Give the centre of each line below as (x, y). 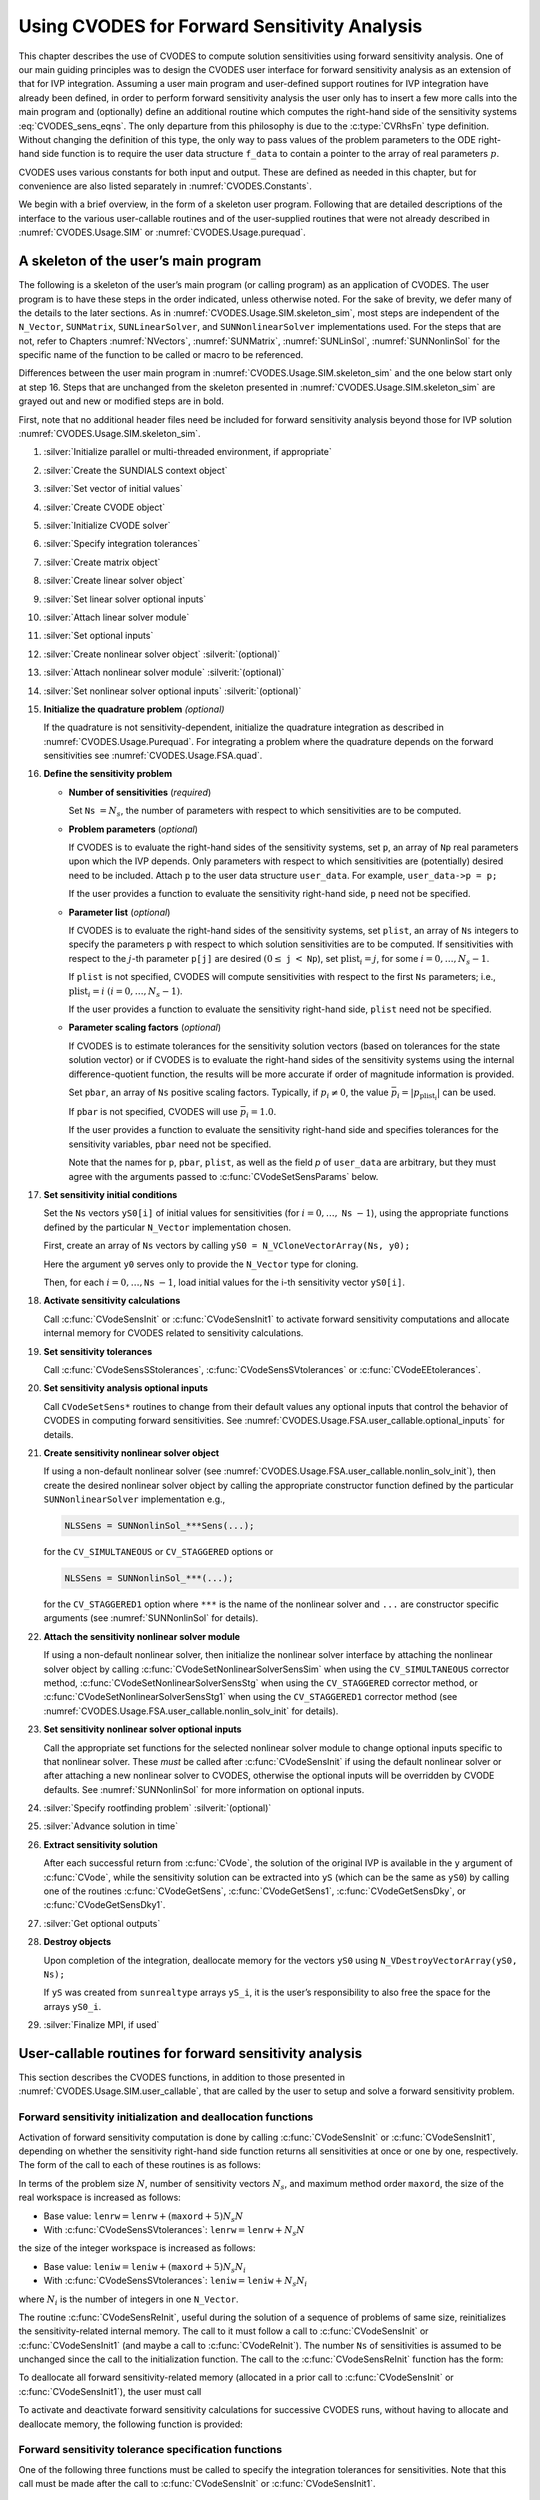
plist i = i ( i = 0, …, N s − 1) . (126, 992)
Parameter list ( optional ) (119, 912)
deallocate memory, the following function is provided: (131, 2424)
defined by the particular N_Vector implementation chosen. (167, 1227)
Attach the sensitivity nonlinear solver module (141, 1636)
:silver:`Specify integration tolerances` (122, 544)
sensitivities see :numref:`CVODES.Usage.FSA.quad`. (153, 756)
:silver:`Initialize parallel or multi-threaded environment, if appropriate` (187, 452)
